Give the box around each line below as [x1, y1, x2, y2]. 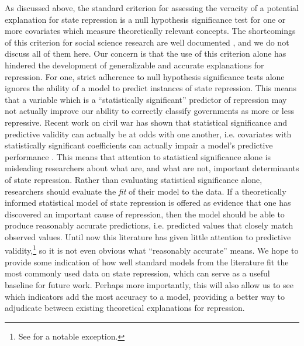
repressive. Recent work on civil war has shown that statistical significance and [5, 116, 288, 128]
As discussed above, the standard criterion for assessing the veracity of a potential [5, 2, 299, 13]
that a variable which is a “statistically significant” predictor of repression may [5, 93, 287, 105]
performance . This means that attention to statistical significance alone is [5, 150, 271, 162]
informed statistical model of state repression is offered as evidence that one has [5, 196, 291, 209]
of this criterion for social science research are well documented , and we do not [5, 36, 289, 48]
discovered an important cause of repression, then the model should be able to [5, 207, 285, 220]
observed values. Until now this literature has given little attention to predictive [5, 230, 291, 243]
